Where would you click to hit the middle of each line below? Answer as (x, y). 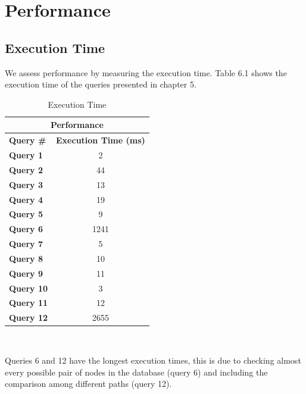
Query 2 (26, 169)
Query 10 (29, 288)
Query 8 (26, 258)
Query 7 (26, 244)
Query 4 (26, 199)
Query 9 (26, 273)
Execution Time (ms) (101, 140)
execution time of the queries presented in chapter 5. (101, 84)
